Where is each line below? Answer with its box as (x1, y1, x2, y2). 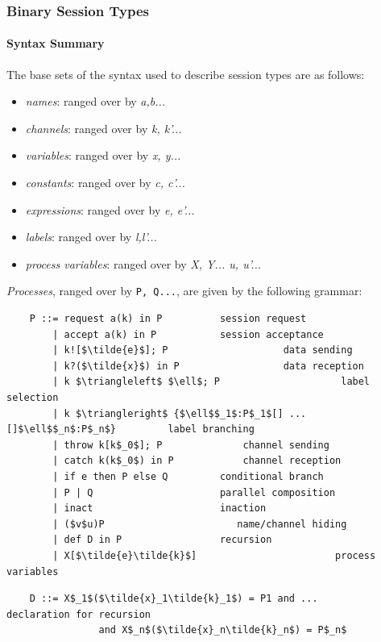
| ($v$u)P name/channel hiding (52, 518, 347, 530)
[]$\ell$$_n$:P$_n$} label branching (6, 423, 255, 436)
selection (6, 392, 59, 404)
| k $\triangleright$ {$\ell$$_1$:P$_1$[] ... (52, 407, 307, 419)
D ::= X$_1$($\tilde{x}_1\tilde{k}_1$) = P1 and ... (29, 593, 318, 605)
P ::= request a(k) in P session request (29, 313, 307, 325)
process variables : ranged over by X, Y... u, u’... (25, 255, 262, 272)
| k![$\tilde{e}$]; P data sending (52, 344, 353, 356)
